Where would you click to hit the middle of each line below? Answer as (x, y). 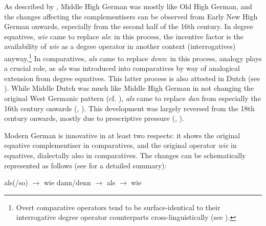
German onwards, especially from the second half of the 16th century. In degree (129, 26)
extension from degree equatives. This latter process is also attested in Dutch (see (132, 78)
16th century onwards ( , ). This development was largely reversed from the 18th (129, 108)
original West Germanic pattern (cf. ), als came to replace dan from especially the (132, 98)
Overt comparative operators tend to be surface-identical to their (118, 207)
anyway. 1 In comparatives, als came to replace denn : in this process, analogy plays (133, 57)
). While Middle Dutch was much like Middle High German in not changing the (129, 88)
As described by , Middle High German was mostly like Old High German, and (128, 6)
